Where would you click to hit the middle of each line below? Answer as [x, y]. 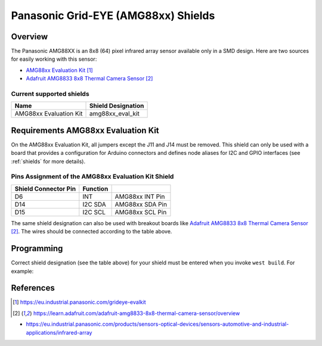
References [33, 288]
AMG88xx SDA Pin [141, 204]
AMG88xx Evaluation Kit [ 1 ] [59, 70]
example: [22, 271]
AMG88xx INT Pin [140, 197]
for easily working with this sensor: [54, 59]
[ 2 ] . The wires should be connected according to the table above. [92, 232]
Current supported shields [50, 94]
